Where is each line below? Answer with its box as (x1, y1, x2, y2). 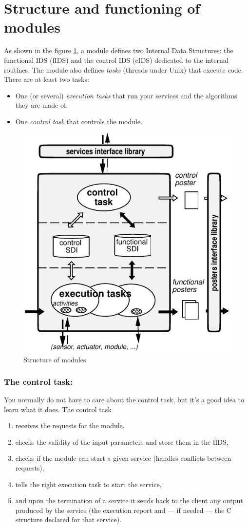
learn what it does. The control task (4, 404, 112, 414)
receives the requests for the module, (15, 420, 125, 431)
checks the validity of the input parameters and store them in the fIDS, (15, 436, 229, 447)
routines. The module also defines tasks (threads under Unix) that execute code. (4, 64, 243, 75)
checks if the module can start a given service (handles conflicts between (15, 453, 231, 463)
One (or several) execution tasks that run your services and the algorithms (15, 90, 237, 100)
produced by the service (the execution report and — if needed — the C (15, 505, 231, 515)
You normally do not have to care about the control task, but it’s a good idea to (4, 395, 245, 404)
